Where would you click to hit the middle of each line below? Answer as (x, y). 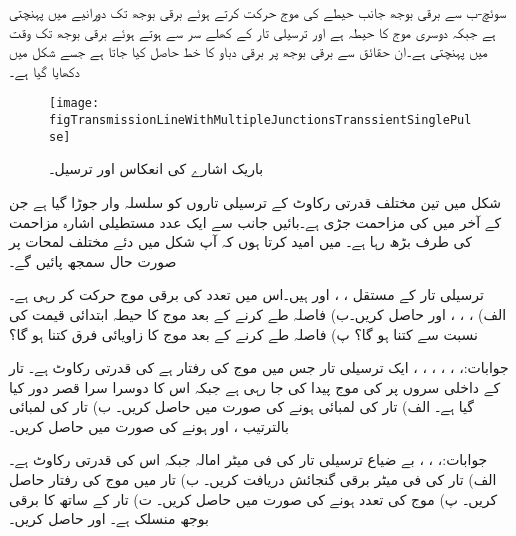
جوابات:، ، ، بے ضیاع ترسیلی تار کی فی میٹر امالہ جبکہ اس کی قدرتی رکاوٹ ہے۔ (248, 459)
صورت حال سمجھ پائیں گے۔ (93, 260)
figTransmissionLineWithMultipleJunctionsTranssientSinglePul (260, 120)
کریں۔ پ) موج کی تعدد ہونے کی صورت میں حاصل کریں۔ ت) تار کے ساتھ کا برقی (253, 498)
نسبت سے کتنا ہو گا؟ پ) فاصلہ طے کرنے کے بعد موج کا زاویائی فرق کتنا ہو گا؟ (243, 333)
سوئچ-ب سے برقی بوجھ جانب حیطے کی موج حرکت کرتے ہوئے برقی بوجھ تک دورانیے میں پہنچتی (258, 12)
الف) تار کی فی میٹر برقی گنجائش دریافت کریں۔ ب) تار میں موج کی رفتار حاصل (253, 479)
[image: (74, 103)
